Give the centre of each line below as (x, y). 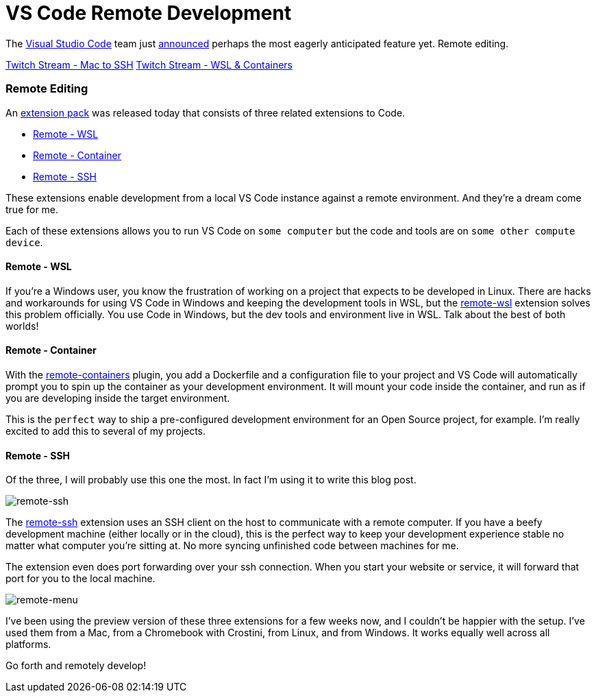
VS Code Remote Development (149, 13)
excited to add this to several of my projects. (106, 431)
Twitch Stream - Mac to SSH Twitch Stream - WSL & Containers (149, 64)
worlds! (22, 326)
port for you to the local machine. (80, 579)
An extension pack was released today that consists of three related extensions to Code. (206, 112)
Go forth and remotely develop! (76, 666)
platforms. (28, 645)
